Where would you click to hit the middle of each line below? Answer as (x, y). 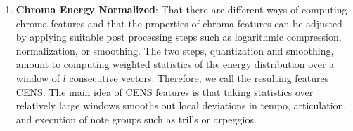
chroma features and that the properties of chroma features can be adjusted (179, 23)
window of (38, 77)
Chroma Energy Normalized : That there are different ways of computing (181, 9)
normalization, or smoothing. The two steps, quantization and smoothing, (175, 50)
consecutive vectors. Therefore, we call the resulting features (199, 77)
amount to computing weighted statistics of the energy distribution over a (175, 64)
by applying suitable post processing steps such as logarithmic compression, (179, 37)
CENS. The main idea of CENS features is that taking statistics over (165, 91)
